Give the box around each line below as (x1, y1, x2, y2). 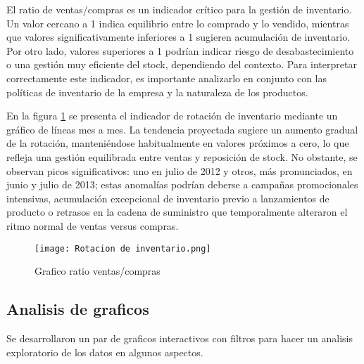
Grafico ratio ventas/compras (34, 264, 161, 278)
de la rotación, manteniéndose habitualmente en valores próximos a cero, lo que (6, 136, 349, 150)
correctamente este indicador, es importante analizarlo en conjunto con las (6, 70, 327, 85)
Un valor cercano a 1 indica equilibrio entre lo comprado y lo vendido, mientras (6, 15, 349, 30)
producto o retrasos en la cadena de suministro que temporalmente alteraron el (6, 204, 348, 219)
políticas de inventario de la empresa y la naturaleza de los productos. (6, 84, 308, 99)
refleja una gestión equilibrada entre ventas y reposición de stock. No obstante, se (6, 149, 358, 164)
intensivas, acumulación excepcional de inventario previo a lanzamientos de (6, 190, 330, 205)
